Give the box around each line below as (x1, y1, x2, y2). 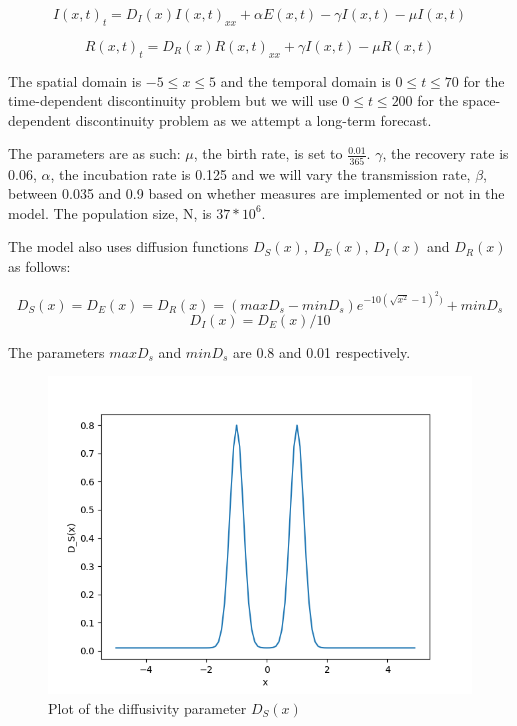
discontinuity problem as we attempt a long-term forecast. (75, 109, 432, 130)
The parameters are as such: (8, 143, 181, 164)
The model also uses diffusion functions (8, 236, 249, 257)
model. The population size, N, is (8, 202, 212, 223)
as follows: (8, 256, 71, 277)
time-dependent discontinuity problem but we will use (8, 90, 338, 111)
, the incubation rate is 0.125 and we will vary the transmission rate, (50, 163, 471, 184)
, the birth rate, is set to (193, 143, 343, 164)
